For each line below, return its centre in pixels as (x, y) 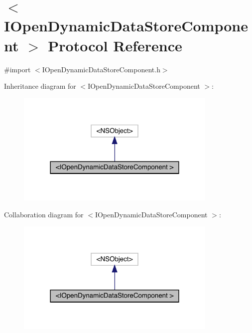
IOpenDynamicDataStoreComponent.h (101, 69)
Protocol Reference (115, 45)
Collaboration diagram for (44, 214)
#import (17, 69)
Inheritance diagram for (40, 86)
